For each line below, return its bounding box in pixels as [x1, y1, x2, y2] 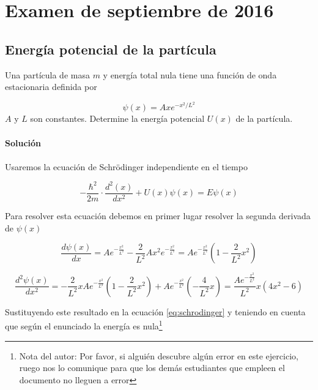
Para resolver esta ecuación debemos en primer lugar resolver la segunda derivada [5, 209, 311, 222]
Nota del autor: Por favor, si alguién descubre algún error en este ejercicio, [19, 349, 298, 362]
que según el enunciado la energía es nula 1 [5, 318, 163, 332]
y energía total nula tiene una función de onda [103, 68, 277, 81]
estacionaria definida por [5, 80, 97, 93]
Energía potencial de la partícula [5, 39, 216, 58]
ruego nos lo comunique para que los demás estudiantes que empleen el [19, 361, 285, 374]
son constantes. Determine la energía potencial [30, 112, 205, 125]
